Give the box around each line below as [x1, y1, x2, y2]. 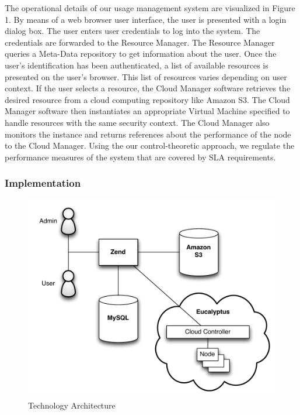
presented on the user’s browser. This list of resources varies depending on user [5, 70, 287, 83]
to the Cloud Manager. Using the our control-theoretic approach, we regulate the [5, 139, 295, 152]
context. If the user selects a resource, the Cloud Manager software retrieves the [5, 82, 291, 94]
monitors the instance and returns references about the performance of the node [5, 128, 291, 140]
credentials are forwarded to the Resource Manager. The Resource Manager [5, 36, 275, 48]
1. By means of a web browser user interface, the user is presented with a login [5, 13, 287, 25]
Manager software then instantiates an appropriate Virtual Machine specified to [5, 105, 290, 117]
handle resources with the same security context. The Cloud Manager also [5, 116, 270, 128]
